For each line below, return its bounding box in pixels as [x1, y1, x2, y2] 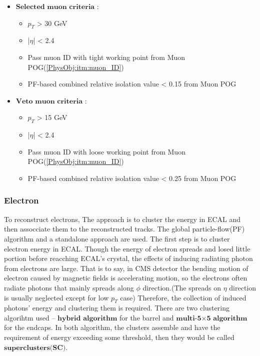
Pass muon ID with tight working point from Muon [27, 51, 185, 62]
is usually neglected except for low [4, 292, 109, 302]
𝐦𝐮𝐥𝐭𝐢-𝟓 [176, 314, 201, 322]
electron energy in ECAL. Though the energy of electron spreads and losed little [4, 243, 250, 253]
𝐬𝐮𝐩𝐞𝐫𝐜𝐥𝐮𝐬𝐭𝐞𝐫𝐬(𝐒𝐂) [4, 344, 66, 351]
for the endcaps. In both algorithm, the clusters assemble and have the [4, 322, 220, 332]
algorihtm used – [4, 312, 55, 322]
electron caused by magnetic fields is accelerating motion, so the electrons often [4, 272, 247, 283]
